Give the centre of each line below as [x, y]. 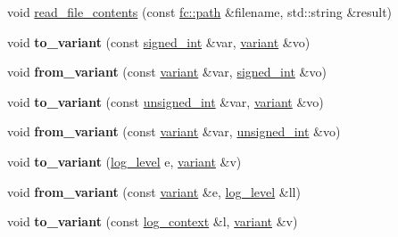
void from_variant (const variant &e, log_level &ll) [154, 191]
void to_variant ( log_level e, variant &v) [124, 161]
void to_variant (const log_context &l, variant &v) [153, 221]
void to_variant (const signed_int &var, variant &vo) [159, 41]
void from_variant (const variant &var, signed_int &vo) [167, 72]
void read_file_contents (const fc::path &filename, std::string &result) [200, 12]
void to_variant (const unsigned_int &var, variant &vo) [166, 101]
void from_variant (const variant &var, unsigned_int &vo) [174, 131]
